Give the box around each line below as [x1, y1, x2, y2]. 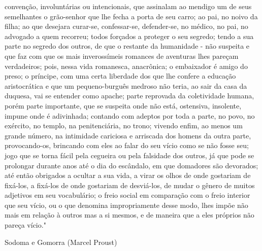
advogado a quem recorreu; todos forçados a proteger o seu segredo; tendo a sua [5, 30, 254, 41]
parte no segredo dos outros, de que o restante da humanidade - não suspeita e [5, 41, 250, 51]
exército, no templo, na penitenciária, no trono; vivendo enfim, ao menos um [5, 120, 243, 131]
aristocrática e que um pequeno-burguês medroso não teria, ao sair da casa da [5, 80, 247, 91]
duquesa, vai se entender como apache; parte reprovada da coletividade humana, [5, 90, 254, 101]
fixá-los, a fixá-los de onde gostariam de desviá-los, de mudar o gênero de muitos [5, 180, 255, 190]
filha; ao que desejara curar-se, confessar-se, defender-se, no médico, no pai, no [5, 21, 248, 31]
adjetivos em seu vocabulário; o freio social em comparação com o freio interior [5, 190, 250, 200]
